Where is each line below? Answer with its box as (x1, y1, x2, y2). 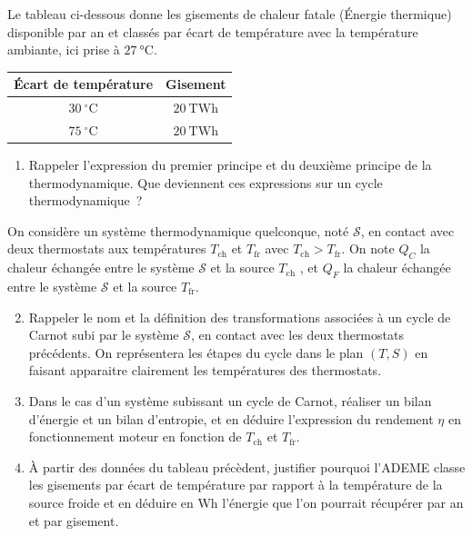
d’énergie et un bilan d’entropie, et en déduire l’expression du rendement (28, 409, 434, 428)
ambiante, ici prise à (7, 40, 120, 59)
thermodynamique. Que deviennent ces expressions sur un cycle (28, 173, 383, 192)
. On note (341, 239, 395, 258)
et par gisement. (28, 511, 119, 530)
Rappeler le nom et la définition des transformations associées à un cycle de (28, 307, 451, 326)
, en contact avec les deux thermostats (191, 325, 404, 344)
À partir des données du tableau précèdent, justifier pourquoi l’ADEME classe (28, 457, 466, 476)
